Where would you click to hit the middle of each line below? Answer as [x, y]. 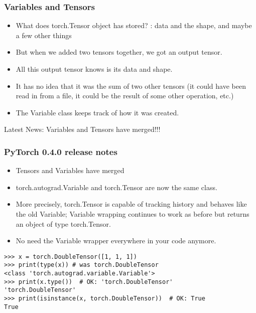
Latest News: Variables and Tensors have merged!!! [82, 129]
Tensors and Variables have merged [70, 170]
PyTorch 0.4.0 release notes [61, 151]
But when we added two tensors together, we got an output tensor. [119, 52]
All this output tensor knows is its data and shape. [94, 69]
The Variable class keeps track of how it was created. [97, 112]
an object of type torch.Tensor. [63, 223]
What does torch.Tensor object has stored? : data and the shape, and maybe [134, 25]
